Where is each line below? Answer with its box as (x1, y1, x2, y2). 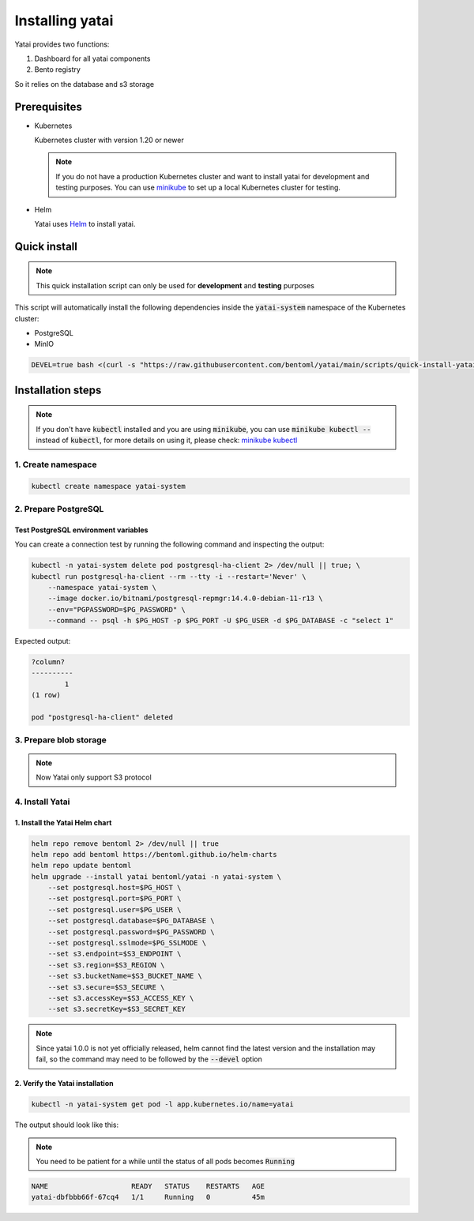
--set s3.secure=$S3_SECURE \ (47, 982, 165, 991)
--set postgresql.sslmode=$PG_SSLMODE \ (47, 938, 207, 948)
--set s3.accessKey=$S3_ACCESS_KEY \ (47, 994, 194, 1002)
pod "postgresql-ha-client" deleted (31, 713, 174, 722)
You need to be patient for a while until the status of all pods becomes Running (36, 1156, 295, 1166)
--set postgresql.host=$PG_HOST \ (47, 883, 182, 892)
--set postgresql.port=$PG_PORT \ (47, 894, 182, 904)
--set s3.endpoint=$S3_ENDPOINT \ (47, 949, 182, 959)
